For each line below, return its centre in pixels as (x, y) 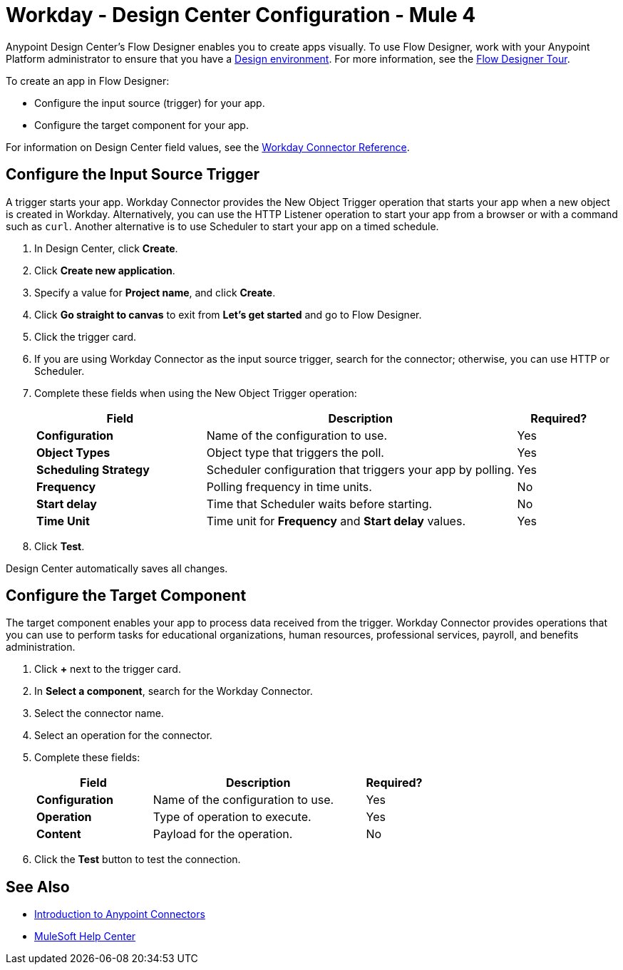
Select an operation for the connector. (123, 736)
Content (59, 834)
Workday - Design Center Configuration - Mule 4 (241, 15)
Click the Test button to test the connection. (138, 860)
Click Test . (60, 546)
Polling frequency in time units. (289, 486)
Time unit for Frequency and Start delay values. (336, 521)
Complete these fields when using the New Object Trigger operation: (196, 393)
